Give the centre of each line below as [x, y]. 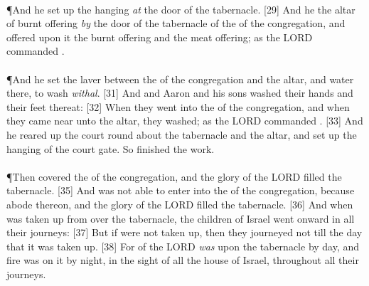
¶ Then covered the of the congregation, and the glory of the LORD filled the [174, 176]
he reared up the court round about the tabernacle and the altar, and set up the [182, 134]
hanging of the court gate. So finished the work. [111, 148]
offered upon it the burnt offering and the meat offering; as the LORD [160, 37]
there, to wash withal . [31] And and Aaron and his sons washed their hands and [180, 93]
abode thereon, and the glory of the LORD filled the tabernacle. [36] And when [180, 204]
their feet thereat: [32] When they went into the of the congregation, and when [178, 106]
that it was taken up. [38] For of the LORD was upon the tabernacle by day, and [183, 246]
